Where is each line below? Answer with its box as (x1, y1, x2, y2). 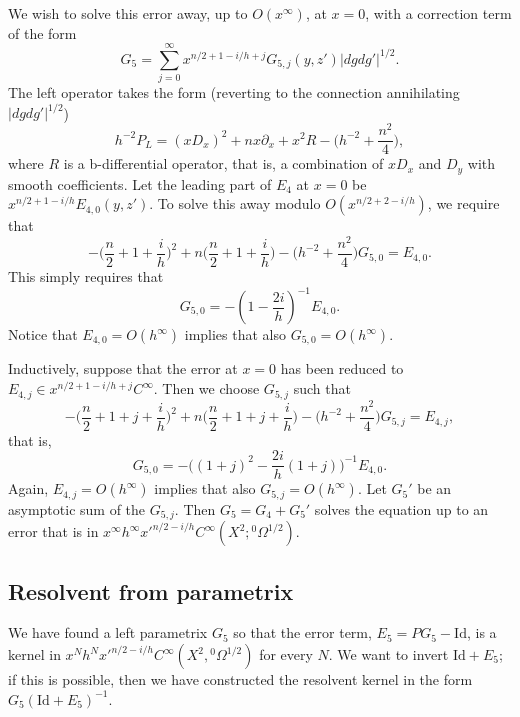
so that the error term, (233, 622, 372, 643)
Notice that (8, 324, 78, 345)
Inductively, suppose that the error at (8, 358, 238, 379)
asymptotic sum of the (8, 498, 146, 519)
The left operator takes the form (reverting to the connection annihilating (8, 82, 460, 103)
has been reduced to (280, 358, 404, 379)
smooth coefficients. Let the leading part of (8, 173, 272, 194)
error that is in (8, 521, 99, 542)
